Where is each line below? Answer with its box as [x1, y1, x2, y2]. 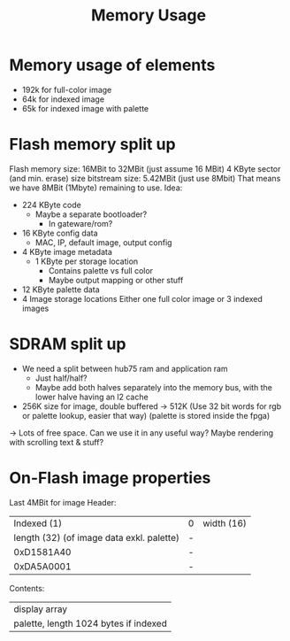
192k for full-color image [21, 84, 112, 95]
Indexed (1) [13, 517, 63, 529]
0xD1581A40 [13, 545, 72, 558]
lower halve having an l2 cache [34, 391, 149, 402]
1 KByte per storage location [34, 256, 139, 266]
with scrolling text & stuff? [9, 436, 104, 447]
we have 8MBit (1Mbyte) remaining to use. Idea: [9, 182, 183, 193]
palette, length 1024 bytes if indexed [13, 617, 168, 629]
